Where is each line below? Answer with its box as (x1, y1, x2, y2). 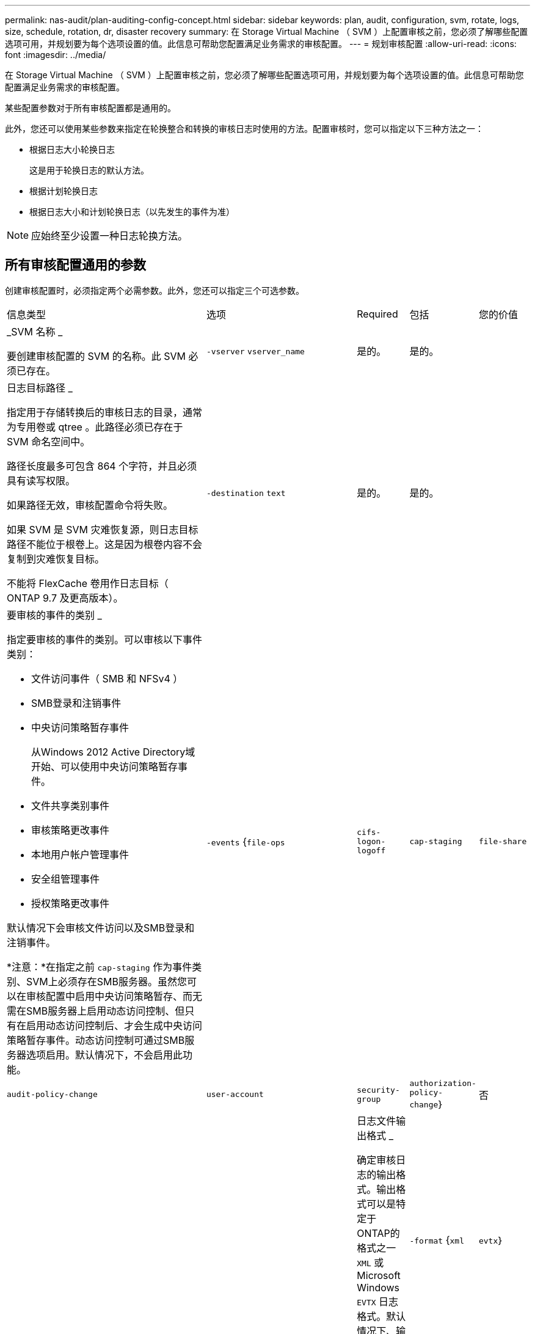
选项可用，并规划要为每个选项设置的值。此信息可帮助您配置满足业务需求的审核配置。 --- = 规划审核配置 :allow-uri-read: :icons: (5, 38, 517, 49)
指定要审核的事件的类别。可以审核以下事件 (7, 633, 203, 646)
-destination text (206, 488, 286, 498)
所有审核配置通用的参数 (5, 257, 146, 273)
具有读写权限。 (7, 474, 76, 487)
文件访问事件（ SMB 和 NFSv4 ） (31, 672, 183, 685)
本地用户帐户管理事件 (31, 848, 129, 861)
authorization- (409, 1078, 476, 1088)
